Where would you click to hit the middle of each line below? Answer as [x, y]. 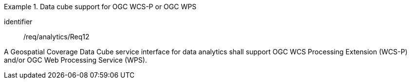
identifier [18, 22]
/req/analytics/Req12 [56, 37]
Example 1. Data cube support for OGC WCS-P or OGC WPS [100, 7]
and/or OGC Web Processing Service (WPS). [75, 60]
